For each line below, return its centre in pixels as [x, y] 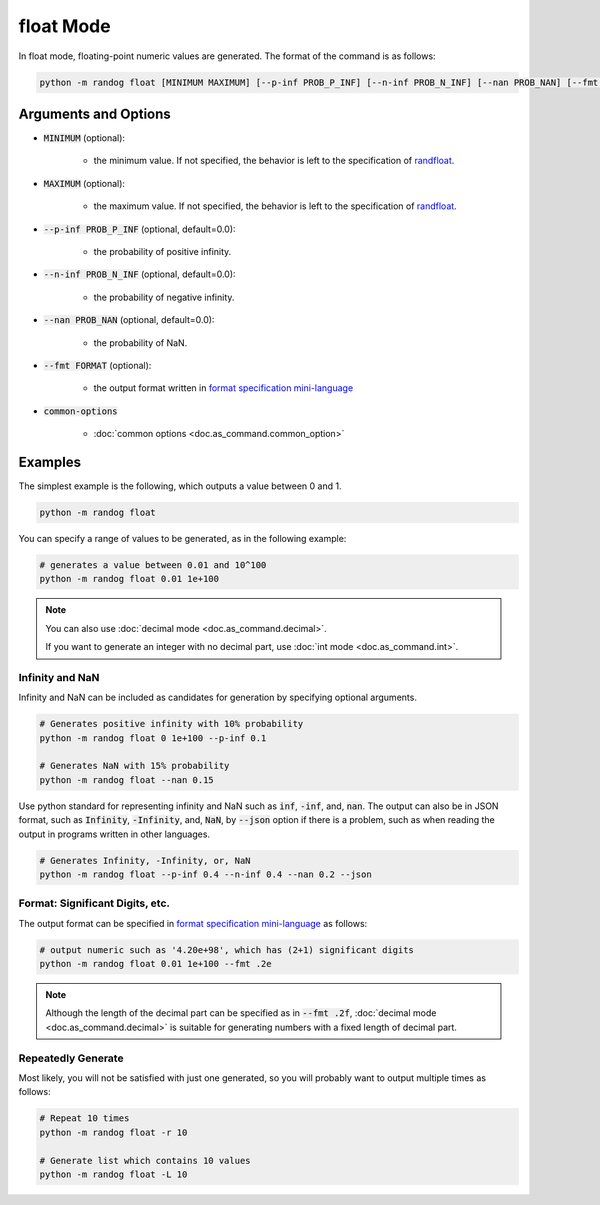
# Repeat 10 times [84, 1118]
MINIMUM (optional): [84, 138]
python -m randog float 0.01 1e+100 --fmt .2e [155, 964]
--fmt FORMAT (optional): [97, 365]
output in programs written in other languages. [114, 834]
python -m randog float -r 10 [113, 1132]
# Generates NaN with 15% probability [134, 766]
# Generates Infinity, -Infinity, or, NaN [145, 860]
